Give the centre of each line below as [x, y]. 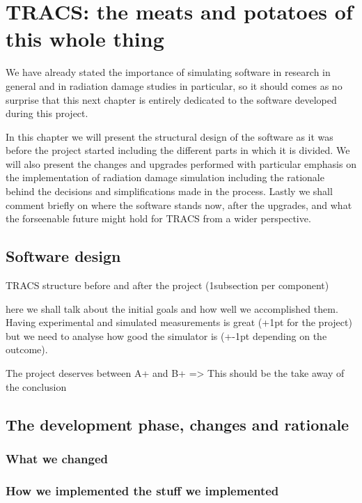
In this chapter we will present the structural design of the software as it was [170, 136]
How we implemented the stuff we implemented [142, 490]
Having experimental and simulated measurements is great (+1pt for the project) [179, 322]
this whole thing [85, 39]
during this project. [47, 113]
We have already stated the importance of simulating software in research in [168, 72]
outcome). [27, 349]
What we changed [57, 458]
